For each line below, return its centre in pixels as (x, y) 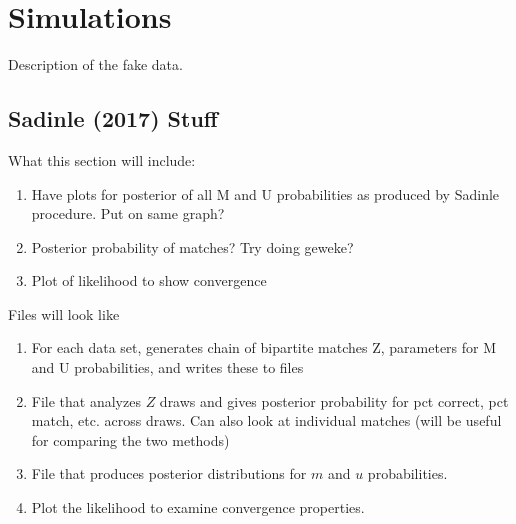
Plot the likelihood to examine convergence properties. (198, 507)
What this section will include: (102, 159)
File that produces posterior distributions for (169, 473)
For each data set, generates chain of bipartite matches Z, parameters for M (264, 347)
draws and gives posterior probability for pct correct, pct (334, 400)
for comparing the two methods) (130, 439)
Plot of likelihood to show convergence (149, 280)
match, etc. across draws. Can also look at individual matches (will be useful (266, 420)
